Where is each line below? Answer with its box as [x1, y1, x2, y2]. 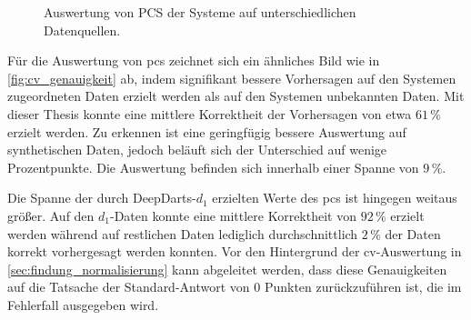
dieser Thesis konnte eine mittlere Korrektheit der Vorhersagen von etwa [7, 104, 412, 123]
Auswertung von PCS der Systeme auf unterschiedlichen [44, 3, 356, 21]
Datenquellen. [44, 20, 121, 39]
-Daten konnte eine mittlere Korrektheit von [110, 205, 356, 225]
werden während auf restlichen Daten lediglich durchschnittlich [7, 224, 358, 243]
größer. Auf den [7, 205, 95, 225]
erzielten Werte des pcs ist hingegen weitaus [212, 188, 457, 207]
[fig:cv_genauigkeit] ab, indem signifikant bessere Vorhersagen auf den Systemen [7, 68, 456, 87]
